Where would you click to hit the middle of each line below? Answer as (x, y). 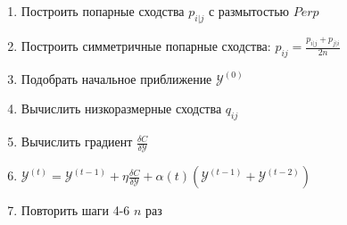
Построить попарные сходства (103, 11)
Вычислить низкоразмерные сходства (121, 108)
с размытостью (249, 11)
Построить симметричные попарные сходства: (146, 46)
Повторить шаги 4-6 (75, 210)
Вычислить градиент (77, 142)
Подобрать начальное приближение (116, 78)
